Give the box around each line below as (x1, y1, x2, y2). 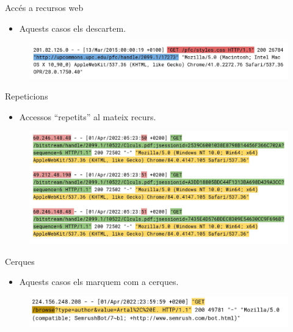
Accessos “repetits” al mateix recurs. (19, 110, 156, 123)
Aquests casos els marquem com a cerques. (19, 275, 179, 288)
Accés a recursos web (5, 1, 84, 13)
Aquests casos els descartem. (19, 21, 126, 34)
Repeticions (5, 89, 48, 102)
